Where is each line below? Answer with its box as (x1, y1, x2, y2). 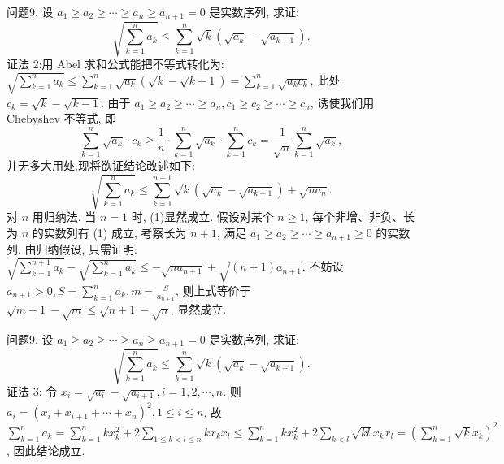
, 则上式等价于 (176, 282, 251, 299)
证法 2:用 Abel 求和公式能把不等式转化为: (7, 55, 224, 72)
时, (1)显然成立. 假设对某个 (131, 208, 274, 225)
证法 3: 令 (7, 383, 58, 400)
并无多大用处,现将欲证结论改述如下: (7, 157, 195, 174)
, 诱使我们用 (310, 93, 375, 111)
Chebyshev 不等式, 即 (7, 110, 117, 127)
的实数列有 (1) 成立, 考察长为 (32, 223, 187, 241)
